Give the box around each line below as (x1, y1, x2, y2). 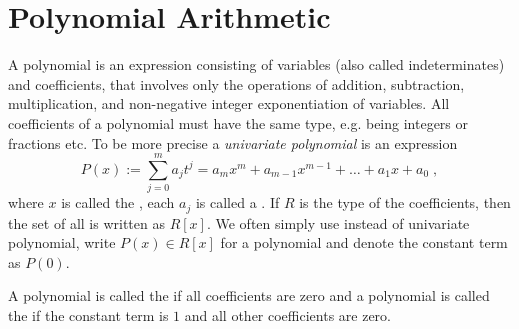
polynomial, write (8, 232, 116, 253)
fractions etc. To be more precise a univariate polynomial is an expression (8, 132, 458, 153)
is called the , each (61, 192, 175, 213)
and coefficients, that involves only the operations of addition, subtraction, (8, 73, 465, 94)
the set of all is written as (8, 212, 165, 233)
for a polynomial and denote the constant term (220, 232, 508, 253)
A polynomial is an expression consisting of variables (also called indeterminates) (8, 54, 505, 75)
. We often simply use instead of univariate (206, 212, 470, 233)
